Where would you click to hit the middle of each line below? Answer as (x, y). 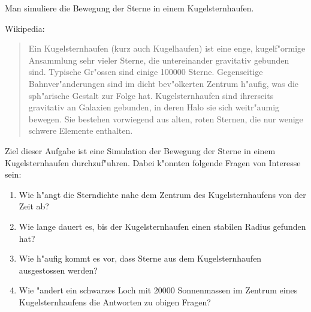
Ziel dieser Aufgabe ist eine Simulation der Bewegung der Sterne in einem (140, 150)
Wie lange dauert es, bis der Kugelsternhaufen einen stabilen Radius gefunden (162, 226)
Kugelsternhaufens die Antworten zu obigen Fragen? (115, 301)
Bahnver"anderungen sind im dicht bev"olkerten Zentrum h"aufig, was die (164, 83)
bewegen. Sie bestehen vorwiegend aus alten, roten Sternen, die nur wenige (166, 118)
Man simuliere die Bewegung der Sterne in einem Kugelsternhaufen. (129, 8)
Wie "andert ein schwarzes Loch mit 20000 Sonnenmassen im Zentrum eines (158, 290)
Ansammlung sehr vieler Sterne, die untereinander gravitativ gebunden (159, 60)
